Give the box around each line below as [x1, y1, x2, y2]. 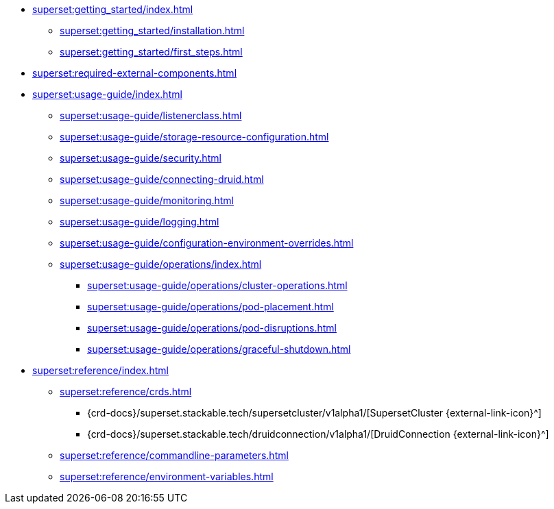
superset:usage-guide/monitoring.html [60, 195, 234, 206]
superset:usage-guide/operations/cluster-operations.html [87, 280, 348, 291]
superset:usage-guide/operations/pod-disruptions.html [87, 322, 337, 334]
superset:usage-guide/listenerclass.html [60, 110, 242, 121]
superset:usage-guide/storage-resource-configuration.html [60, 131, 329, 142]
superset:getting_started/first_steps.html [60, 46, 243, 58]
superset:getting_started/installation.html [60, 25, 245, 36]
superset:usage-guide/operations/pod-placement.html [87, 301, 334, 312]
